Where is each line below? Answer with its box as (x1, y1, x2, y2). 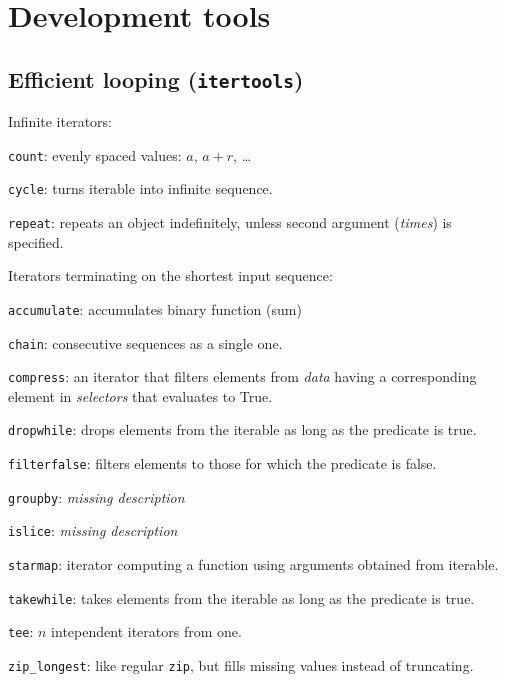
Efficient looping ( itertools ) (8, 63, 304, 94)
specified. (8, 231, 64, 252)
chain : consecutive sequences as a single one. (8, 332, 283, 353)
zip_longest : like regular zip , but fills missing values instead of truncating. (8, 655, 474, 676)
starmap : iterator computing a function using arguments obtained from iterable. (8, 554, 499, 575)
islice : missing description (8, 520, 178, 541)
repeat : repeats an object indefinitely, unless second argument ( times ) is (8, 212, 452, 233)
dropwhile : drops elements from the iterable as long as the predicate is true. (8, 419, 477, 440)
